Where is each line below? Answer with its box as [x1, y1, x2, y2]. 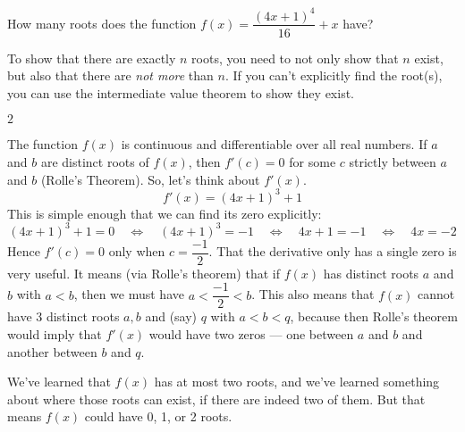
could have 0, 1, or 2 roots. [84, 407, 232, 426]
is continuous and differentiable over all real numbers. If [121, 135, 427, 154]
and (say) [145, 307, 198, 326]
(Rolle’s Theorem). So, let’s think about [40, 170, 260, 188]
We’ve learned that [7, 372, 111, 391]
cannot [418, 285, 455, 303]
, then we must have [73, 285, 184, 303]
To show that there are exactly [7, 48, 176, 67]
